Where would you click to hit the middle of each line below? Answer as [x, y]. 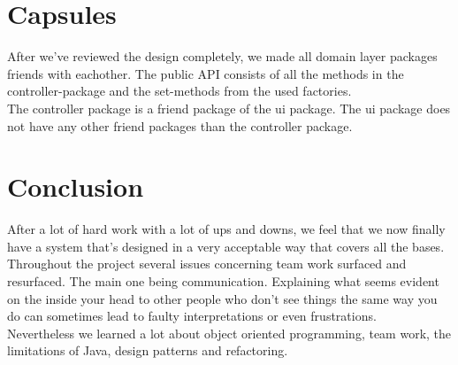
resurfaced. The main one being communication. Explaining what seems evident [223, 281]
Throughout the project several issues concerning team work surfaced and [207, 264]
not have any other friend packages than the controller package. [180, 125]
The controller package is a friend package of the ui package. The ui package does [229, 108]
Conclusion [76, 186]
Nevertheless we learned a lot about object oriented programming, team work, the [229, 333]
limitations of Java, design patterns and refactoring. [148, 350]
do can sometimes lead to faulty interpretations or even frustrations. [192, 316]
